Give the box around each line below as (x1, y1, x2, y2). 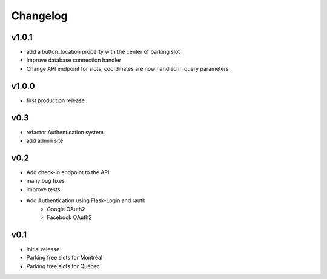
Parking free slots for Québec (26, 262, 100, 269)
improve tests (26, 185, 61, 193)
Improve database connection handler (26, 56, 121, 64)
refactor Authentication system (26, 128, 104, 136)
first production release (26, 97, 85, 104)
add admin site (26, 137, 64, 145)
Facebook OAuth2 (47, 214, 92, 221)
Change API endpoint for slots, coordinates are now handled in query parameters (26, 65, 230, 72)
